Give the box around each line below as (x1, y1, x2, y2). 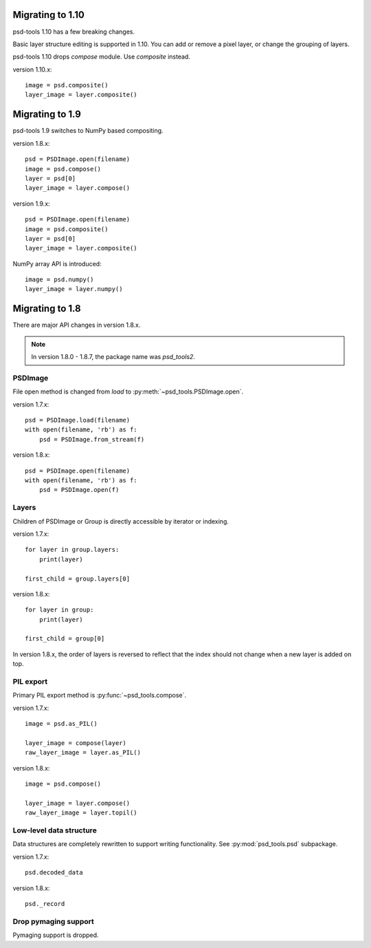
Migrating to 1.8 (12, 303, 82, 314)
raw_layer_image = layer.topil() (25, 809, 137, 817)
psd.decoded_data (25, 869, 83, 876)
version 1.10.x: (12, 65, 52, 74)
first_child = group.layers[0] (25, 574, 131, 583)
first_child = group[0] (25, 635, 105, 643)
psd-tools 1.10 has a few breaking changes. (12, 28, 135, 36)
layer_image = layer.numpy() (25, 286, 123, 293)
